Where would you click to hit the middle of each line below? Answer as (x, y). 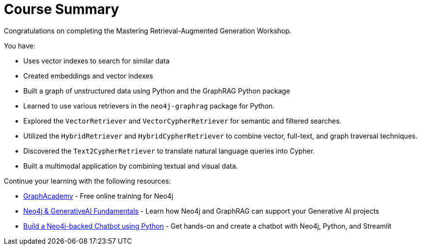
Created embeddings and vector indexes (88, 76)
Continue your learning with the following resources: (87, 181)
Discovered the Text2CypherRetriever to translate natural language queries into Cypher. (169, 151)
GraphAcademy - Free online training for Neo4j (98, 196)
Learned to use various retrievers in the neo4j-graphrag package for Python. (149, 106)
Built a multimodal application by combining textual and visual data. (131, 166)
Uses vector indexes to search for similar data (96, 61)
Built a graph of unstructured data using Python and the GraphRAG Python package (157, 91)
